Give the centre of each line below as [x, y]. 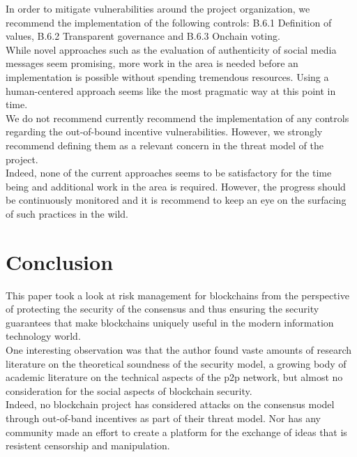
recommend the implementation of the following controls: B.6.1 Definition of [169, 22]
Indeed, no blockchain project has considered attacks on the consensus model [170, 404]
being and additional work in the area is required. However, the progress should [176, 186]
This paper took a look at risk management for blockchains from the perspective [177, 295]
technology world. [43, 336]
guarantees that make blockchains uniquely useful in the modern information [170, 322]
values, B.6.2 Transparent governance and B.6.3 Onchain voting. [143, 36]
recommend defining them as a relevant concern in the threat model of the [165, 145]
